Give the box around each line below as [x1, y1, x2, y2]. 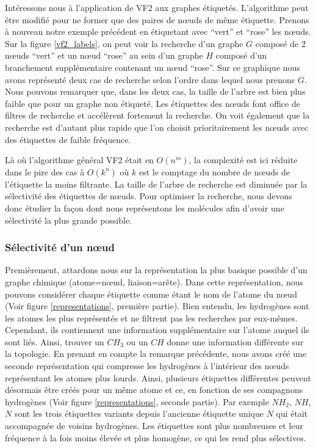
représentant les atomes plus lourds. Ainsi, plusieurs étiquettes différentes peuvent [5, 371, 311, 384]
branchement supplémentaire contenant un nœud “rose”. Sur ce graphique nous [5, 61, 300, 73]
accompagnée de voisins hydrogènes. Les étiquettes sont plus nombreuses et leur [5, 419, 303, 432]
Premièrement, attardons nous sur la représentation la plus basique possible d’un [5, 263, 307, 276]
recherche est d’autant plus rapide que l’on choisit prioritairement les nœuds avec [5, 120, 309, 133]
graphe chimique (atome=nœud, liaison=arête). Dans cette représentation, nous [5, 275, 304, 288]
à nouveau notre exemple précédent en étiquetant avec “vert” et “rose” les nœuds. [5, 25, 311, 38]
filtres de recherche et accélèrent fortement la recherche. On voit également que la [5, 109, 310, 122]
